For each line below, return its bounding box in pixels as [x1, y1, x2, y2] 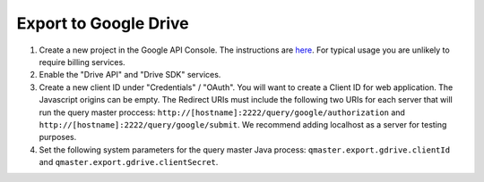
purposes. [39, 132, 77, 143]
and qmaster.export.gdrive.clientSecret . [39, 157, 219, 168]
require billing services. [39, 56, 125, 67]
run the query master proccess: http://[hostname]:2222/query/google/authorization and [39, 107, 405, 118]
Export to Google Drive [16, 13, 189, 33]
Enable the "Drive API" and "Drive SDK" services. [39, 70, 221, 80]
